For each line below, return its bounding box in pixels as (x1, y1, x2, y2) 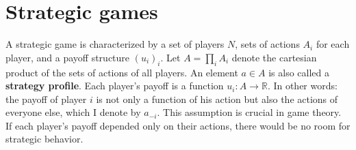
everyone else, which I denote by (5, 105, 141, 119)
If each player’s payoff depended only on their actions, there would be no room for (5, 118, 351, 132)
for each (316, 37, 350, 51)
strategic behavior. (5, 132, 84, 146)
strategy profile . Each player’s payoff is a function (5, 78, 224, 93)
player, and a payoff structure (5, 50, 130, 64)
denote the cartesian (231, 50, 317, 64)
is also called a (268, 65, 329, 79)
